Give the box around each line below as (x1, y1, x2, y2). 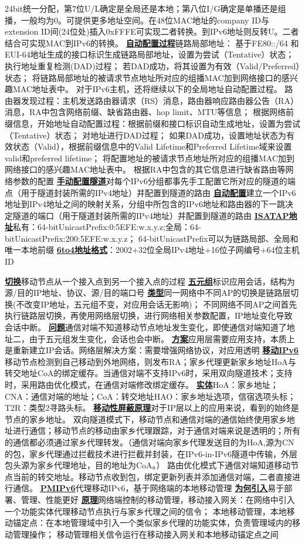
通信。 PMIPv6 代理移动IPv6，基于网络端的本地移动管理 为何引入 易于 (12, 482, 284, 494)
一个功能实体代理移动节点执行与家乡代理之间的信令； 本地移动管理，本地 (5, 505, 287, 517)
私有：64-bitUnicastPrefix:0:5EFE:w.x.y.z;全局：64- (13, 221, 201, 233)
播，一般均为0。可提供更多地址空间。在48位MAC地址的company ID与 (5, 13, 269, 26)
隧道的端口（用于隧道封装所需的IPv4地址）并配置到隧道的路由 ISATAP (12, 209, 289, 221)
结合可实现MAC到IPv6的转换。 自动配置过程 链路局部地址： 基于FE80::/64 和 (5, 36, 299, 49)
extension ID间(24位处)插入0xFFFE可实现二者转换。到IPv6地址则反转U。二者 (5, 25, 299, 38)
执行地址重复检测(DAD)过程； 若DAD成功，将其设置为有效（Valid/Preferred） (5, 59, 300, 72)
